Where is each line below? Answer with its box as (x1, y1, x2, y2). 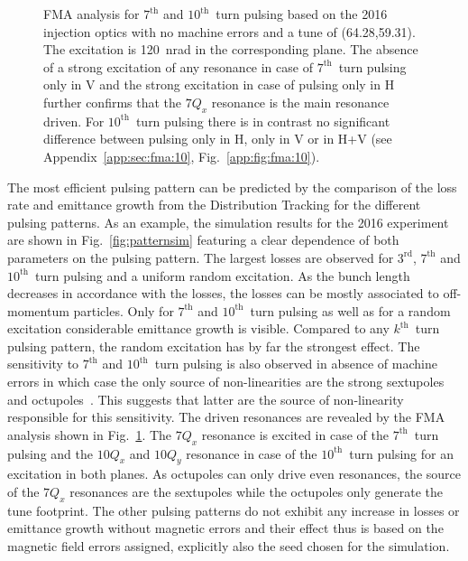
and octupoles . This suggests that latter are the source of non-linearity (7, 389, 404, 408)
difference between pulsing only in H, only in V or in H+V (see (43, 129, 392, 148)
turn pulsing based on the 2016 (216, 5, 388, 23)
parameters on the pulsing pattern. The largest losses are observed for (7, 248, 394, 266)
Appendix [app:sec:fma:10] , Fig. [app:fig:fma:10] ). (43, 146, 320, 165)
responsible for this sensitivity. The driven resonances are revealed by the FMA (7, 407, 445, 426)
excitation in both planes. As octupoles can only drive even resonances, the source (7, 464, 462, 483)
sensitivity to (7, 354, 79, 373)
